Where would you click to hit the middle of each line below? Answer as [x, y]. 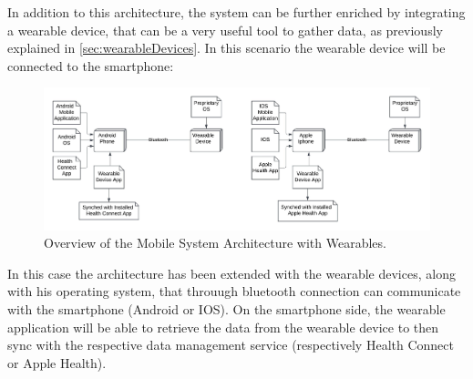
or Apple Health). [57, 362]
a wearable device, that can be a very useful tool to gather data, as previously [225, 30]
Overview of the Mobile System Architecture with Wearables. [215, 243]
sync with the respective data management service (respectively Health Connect [231, 345]
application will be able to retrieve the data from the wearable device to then [223, 327]
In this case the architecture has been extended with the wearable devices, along [231, 273]
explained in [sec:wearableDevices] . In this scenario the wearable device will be [226, 48]
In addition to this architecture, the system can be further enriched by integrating [236, 12]
